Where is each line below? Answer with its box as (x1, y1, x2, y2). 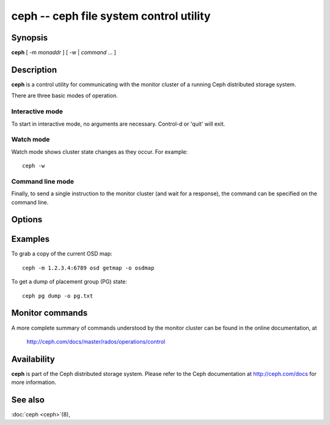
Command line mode (11, 177, 75, 186)
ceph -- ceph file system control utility (11, 9, 211, 23)
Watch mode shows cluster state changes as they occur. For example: (11, 148, 188, 156)
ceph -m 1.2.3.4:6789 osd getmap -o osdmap (22, 264, 155, 271)
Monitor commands (11, 308, 88, 318)
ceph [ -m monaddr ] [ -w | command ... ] (11, 49, 116, 56)
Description (11, 64, 57, 75)
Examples (11, 234, 50, 244)
